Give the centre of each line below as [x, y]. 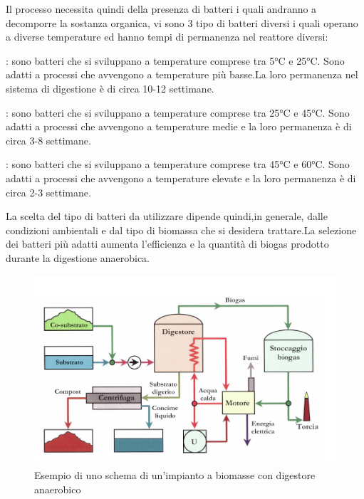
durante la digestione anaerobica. [78, 257]
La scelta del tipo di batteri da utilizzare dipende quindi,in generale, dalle [167, 216]
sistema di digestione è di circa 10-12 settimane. [110, 88]
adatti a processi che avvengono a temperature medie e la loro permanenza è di [179, 126]
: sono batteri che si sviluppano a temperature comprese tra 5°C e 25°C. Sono [175, 60]
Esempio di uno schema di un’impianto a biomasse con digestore [175, 475]
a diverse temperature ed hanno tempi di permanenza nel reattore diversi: [167, 37]
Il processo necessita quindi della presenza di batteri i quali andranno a [161, 9]
